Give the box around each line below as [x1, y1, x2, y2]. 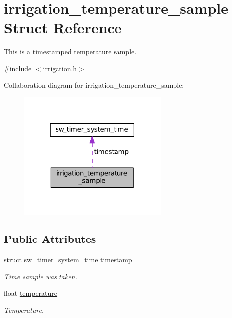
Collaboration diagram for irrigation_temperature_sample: [4, 79, 184, 90]
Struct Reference [4, 17, 122, 38]
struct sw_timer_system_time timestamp [4, 254, 132, 264]
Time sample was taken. [4, 271, 77, 281]
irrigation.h [43, 63, 77, 73]
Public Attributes [4, 231, 96, 246]
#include [4, 63, 32, 73]
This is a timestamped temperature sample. [4, 46, 137, 57]
